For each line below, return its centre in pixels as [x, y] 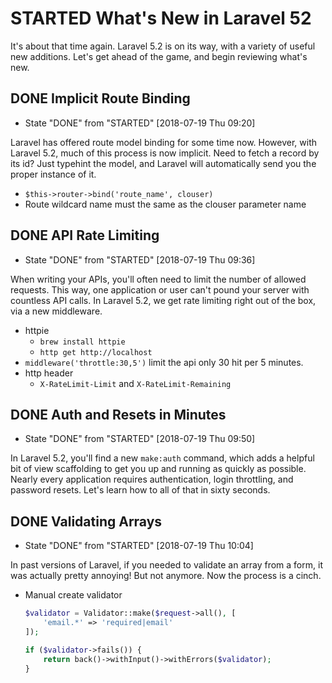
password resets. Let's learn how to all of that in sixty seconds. [140, 490]
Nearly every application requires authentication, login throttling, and [152, 479]
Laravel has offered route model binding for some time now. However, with [164, 142]
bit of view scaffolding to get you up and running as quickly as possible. [158, 469]
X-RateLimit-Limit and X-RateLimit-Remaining [135, 383]
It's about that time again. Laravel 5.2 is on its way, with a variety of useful [163, 46]
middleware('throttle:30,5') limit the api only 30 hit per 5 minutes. [164, 362]
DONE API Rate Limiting [85, 235]
